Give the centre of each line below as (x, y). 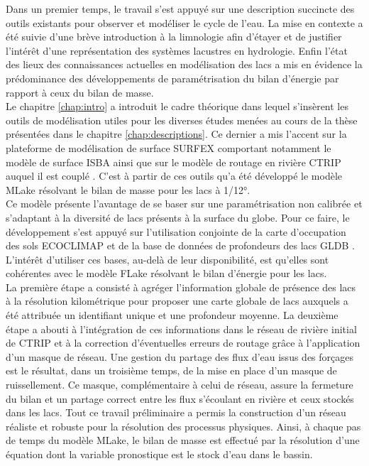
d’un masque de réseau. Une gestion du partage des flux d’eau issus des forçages (180, 356)
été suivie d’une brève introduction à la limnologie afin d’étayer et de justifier (174, 37)
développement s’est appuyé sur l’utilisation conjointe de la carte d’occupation (176, 231)
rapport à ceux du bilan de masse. (80, 92)
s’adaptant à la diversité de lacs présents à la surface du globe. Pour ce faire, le (178, 217)
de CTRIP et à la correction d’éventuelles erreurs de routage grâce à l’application (183, 343)
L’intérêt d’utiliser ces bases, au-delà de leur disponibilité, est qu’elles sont (167, 259)
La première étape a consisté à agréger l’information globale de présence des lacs (181, 287)
